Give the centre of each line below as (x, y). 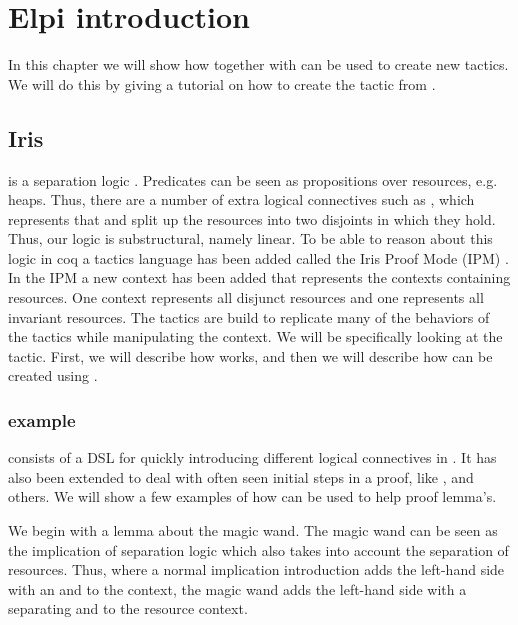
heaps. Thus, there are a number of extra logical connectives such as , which (241, 199)
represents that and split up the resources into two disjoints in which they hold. (252, 218)
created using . (53, 375)
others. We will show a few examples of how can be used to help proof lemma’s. (252, 496)
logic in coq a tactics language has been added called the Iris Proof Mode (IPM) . (258, 257)
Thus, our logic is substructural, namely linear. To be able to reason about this (250, 238)
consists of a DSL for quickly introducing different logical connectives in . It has (252, 457)
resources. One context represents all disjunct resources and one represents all (246, 297)
